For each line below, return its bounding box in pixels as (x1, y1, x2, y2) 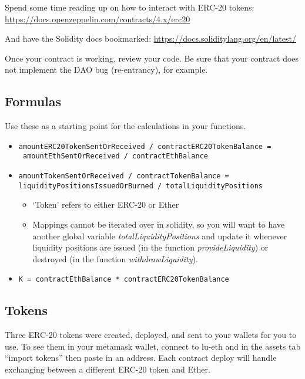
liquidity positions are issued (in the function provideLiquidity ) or (32, 241, 269, 253)
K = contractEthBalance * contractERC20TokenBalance (18, 275, 229, 284)
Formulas (5, 92, 62, 110)
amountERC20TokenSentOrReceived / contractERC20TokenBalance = (18, 142, 272, 151)
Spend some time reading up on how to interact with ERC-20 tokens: (5, 1, 254, 13)
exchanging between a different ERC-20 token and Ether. (5, 363, 210, 375)
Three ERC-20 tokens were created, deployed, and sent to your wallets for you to (5, 329, 297, 341)
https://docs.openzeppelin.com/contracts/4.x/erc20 (5, 12, 190, 25)
